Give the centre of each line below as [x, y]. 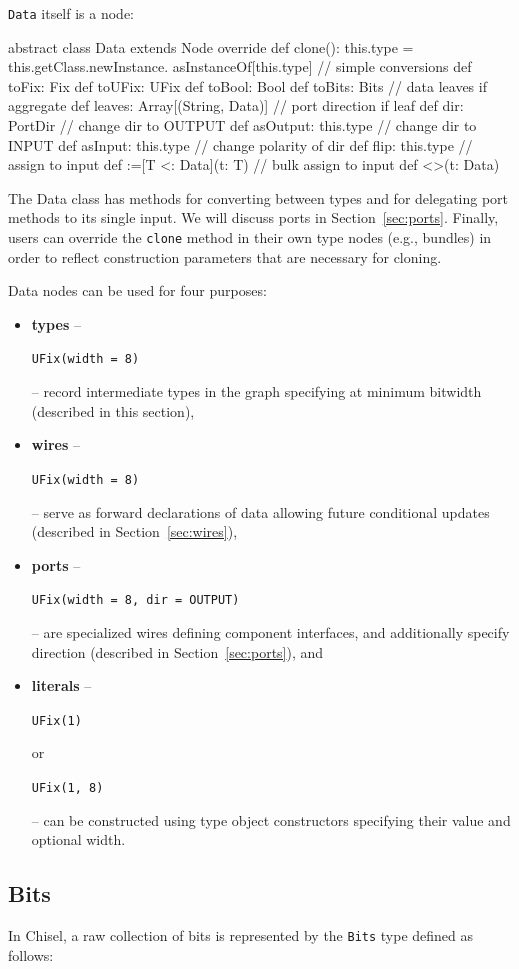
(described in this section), [113, 410]
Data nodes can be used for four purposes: [137, 290]
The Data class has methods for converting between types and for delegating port [258, 197]
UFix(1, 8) [67, 788]
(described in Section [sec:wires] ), [134, 531]
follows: [31, 954]
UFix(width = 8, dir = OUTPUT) [135, 600]
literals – [61, 685]
